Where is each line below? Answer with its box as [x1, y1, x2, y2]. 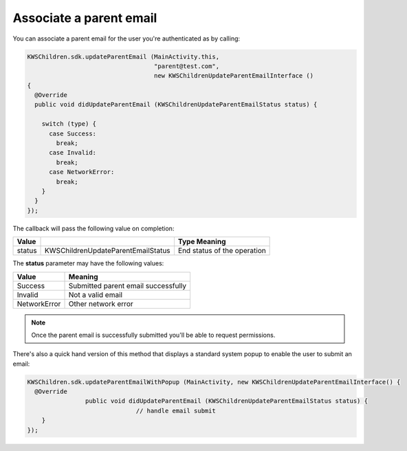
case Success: [49, 129, 96, 137]
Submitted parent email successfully [68, 280, 187, 290]
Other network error [68, 299, 133, 309]
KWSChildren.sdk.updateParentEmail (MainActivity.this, [27, 52, 220, 60]
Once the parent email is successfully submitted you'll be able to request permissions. [31, 331, 276, 339]
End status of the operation [177, 246, 266, 256]
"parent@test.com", [153, 62, 220, 70]
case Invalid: [49, 148, 96, 157]
